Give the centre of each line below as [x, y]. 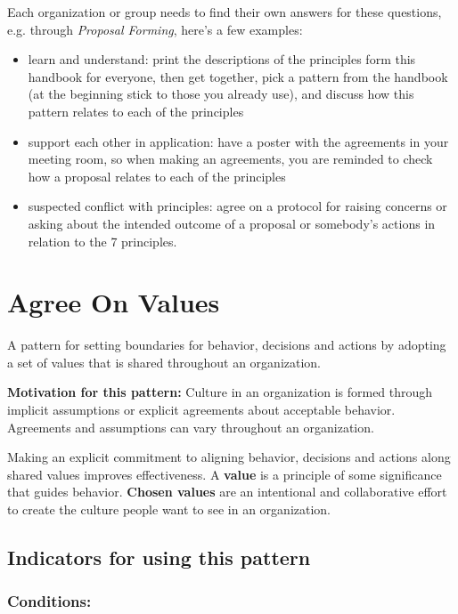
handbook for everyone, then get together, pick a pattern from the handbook [238, 76]
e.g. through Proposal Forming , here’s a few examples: [155, 29]
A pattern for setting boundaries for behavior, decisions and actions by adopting [227, 345]
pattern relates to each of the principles [136, 111]
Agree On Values [114, 302]
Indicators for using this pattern [159, 557]
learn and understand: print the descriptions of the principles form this [222, 59]
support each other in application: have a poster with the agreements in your [238, 141]
